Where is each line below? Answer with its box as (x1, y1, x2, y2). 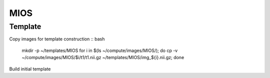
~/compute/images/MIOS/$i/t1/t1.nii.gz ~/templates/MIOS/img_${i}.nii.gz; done (21, 54, 184, 60)
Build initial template (9, 65, 51, 72)
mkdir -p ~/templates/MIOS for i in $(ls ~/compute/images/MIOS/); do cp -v (21, 47, 178, 53)
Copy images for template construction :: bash (9, 36, 105, 42)
